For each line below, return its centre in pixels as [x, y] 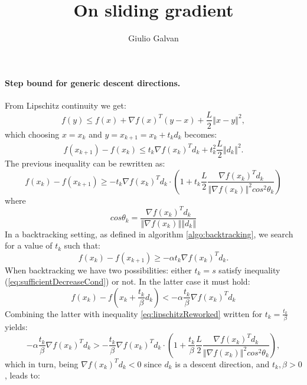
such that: [82, 245]
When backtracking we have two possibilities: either [98, 270]
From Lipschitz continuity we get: [66, 105]
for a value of [29, 245]
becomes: [201, 134]
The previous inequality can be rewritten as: [85, 163]
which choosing [32, 134]
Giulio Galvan [153, 38]
